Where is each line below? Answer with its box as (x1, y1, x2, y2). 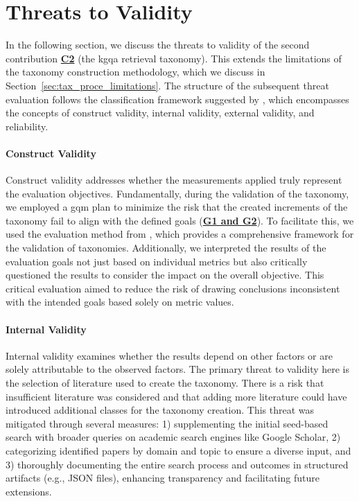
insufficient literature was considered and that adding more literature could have (6, 389, 347, 403)
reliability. (6, 118, 49, 133)
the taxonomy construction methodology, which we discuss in (6, 64, 265, 79)
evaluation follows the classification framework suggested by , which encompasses (6, 91, 349, 106)
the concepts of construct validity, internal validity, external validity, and (6, 105, 315, 120)
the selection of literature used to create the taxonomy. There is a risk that (6, 376, 324, 389)
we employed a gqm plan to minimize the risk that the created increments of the (6, 200, 348, 214)
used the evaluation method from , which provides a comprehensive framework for (6, 227, 354, 241)
